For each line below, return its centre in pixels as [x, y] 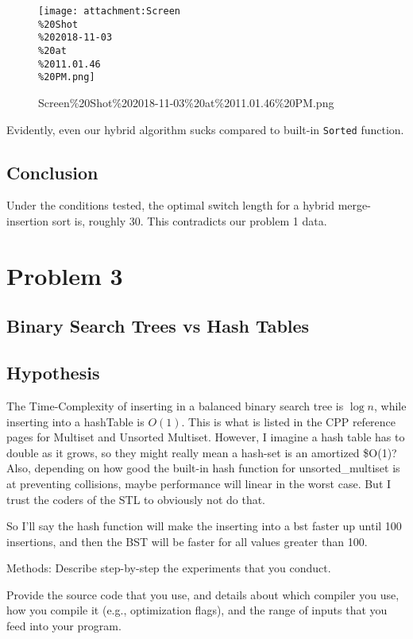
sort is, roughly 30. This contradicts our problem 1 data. [189, 220]
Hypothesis [53, 373]
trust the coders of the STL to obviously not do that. [136, 499]
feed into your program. [64, 626]
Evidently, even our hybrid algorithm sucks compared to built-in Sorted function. [205, 129]
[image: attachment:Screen [109, 11]
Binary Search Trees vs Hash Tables [158, 326]
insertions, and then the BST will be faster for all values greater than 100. [187, 541]
